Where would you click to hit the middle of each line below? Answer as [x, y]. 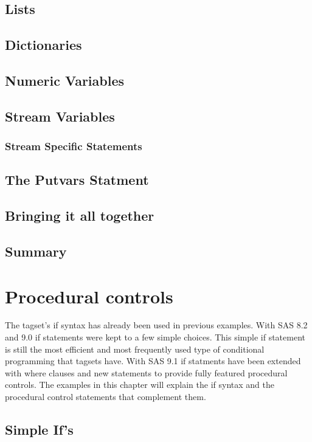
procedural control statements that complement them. [106, 396]
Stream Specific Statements [74, 146]
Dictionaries [43, 45]
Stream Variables [60, 116]
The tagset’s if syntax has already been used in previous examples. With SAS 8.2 [156, 325]
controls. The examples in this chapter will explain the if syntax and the [140, 385]
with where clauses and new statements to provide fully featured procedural [146, 372]
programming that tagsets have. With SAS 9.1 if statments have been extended [153, 361]
